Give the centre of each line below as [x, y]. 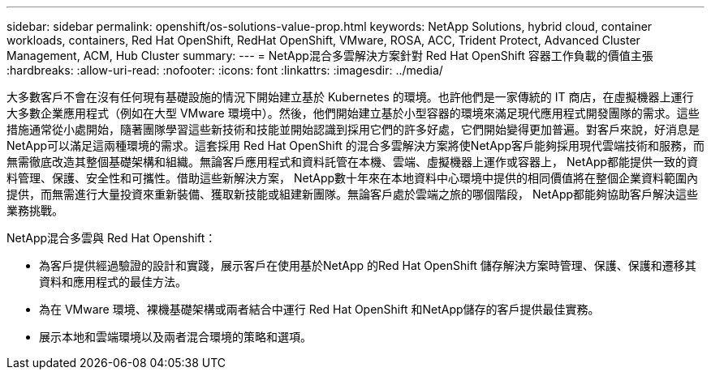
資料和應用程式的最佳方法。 [113, 282]
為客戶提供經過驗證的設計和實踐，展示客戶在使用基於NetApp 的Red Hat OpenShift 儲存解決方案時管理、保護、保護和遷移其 [368, 265]
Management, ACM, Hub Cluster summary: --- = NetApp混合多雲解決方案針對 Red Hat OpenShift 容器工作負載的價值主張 [330, 56]
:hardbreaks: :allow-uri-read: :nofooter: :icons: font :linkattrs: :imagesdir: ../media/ [225, 70]
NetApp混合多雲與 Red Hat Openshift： [112, 238]
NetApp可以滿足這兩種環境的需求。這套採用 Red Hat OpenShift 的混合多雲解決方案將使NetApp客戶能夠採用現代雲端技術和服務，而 [355, 145]
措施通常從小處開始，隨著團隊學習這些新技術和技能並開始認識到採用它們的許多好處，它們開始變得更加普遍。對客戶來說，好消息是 [353, 129]
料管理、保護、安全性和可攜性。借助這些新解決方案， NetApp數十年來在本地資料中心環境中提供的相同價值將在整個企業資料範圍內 [353, 178]
